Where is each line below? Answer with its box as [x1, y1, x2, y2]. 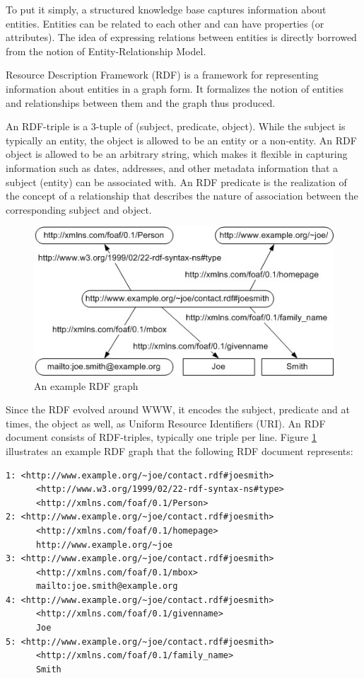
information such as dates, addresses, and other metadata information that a [6, 160, 339, 175]
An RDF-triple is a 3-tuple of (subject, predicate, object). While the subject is [6, 119, 346, 134]
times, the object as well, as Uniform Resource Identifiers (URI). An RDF [6, 415, 326, 430]
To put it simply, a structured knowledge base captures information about [6, 2, 327, 16]
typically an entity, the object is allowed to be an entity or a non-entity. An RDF [6, 132, 357, 147]
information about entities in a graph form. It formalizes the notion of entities [6, 81, 344, 96]
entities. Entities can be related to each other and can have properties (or [6, 16, 324, 30]
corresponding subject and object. [6, 202, 152, 217]
